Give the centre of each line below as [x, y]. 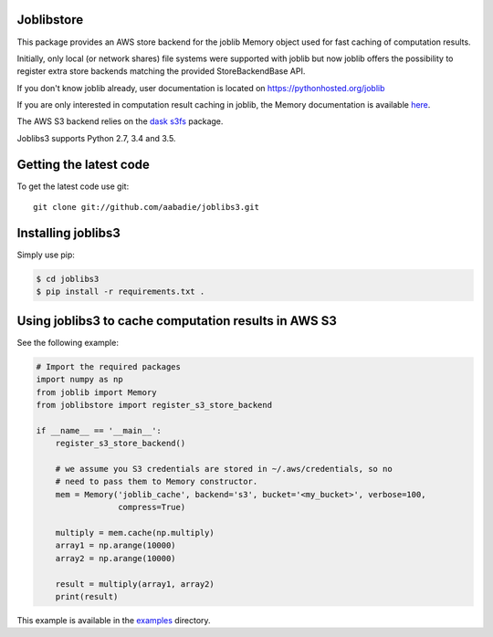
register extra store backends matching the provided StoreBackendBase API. [161, 71]
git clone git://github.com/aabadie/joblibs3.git [147, 207]
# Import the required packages [109, 366]
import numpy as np [79, 380]
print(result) [87, 596]
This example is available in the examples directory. [114, 620]
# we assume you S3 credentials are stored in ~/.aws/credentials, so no [224, 469]
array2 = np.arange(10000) [116, 558]
